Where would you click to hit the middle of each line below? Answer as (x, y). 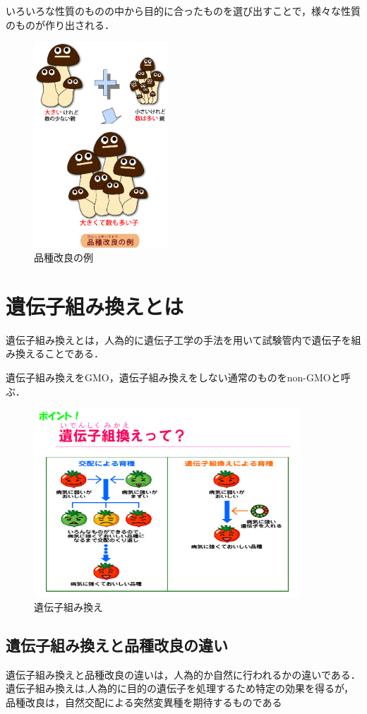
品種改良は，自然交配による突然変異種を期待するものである (144, 702)
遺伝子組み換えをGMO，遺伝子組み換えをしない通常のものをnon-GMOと (173, 377)
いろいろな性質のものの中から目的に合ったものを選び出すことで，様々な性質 (183, 11)
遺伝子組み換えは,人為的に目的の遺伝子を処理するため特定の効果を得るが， (180, 688)
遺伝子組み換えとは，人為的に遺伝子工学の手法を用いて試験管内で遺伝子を (179, 339)
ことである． (74, 353)
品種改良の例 (64, 257)
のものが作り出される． (60, 24)
